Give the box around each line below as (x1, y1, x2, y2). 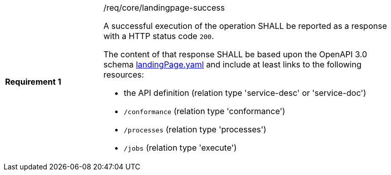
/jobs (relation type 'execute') (124, 143, 237, 153)
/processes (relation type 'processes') (124, 124, 267, 134)
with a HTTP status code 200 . (103, 31, 214, 41)
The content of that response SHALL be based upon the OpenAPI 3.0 (103, 49, 367, 59)
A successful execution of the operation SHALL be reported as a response (103, 21, 387, 31)
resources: (103, 69, 144, 80)
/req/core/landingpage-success (103, 3, 225, 13)
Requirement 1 (5, 77, 61, 87)
